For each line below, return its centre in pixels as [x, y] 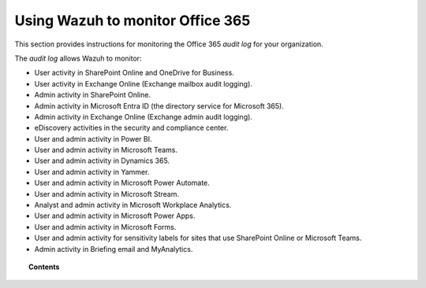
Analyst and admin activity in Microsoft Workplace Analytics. [133, 205]
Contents [44, 267]
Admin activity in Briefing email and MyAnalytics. [114, 249]
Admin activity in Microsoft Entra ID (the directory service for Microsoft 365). [159, 105]
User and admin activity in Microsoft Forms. [105, 227]
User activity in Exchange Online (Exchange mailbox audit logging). [143, 83]
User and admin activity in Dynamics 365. [102, 161]
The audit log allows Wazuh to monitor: [78, 58]
